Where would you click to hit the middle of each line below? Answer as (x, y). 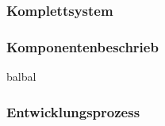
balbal (21, 76)
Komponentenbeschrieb (82, 46)
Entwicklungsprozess (73, 111)
